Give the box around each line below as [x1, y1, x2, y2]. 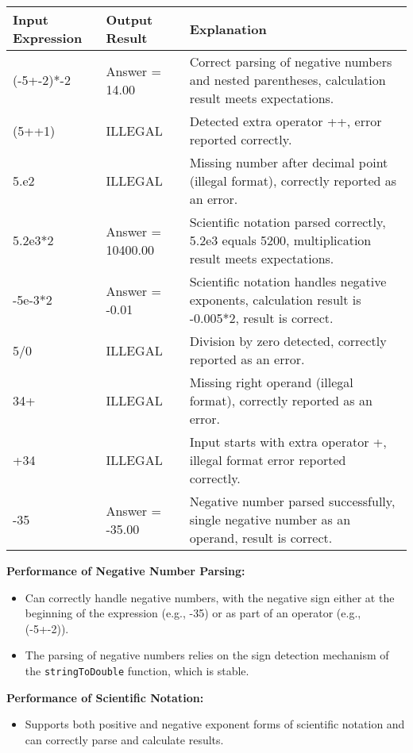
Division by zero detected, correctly [189, 332, 387, 350]
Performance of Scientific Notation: [6, 689, 204, 705]
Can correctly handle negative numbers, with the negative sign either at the [25, 589, 395, 605]
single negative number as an [189, 510, 351, 528]
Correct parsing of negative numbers [189, 52, 392, 71]
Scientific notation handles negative [189, 272, 387, 290]
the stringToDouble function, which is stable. [25, 662, 249, 678]
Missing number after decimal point [189, 153, 388, 171]
